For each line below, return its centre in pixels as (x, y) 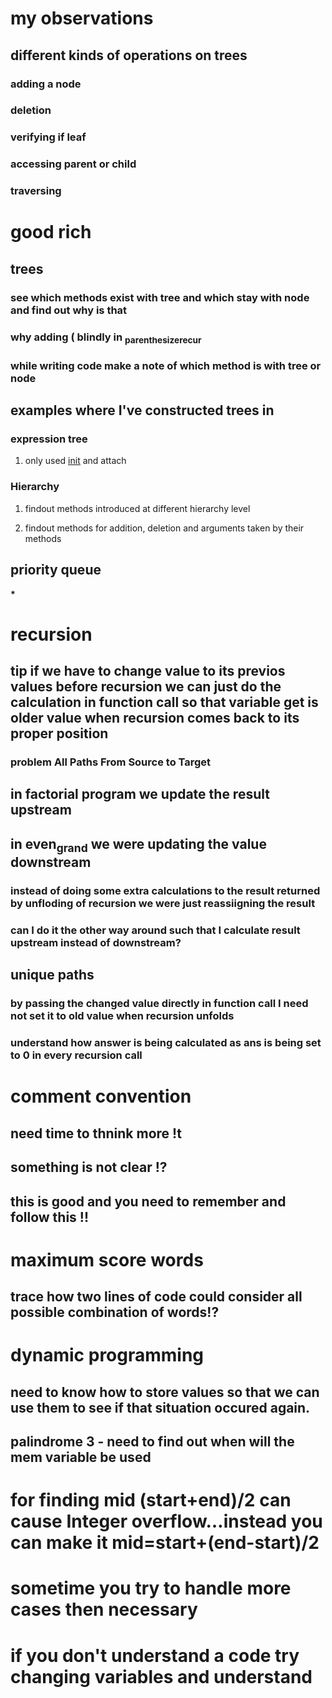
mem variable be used (81, 1457)
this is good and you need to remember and (148, 1201)
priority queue (56, 570)
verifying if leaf (48, 137)
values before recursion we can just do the (146, 687)
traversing (36, 191)
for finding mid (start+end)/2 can (151, 1500)
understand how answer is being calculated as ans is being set (166, 1043)
